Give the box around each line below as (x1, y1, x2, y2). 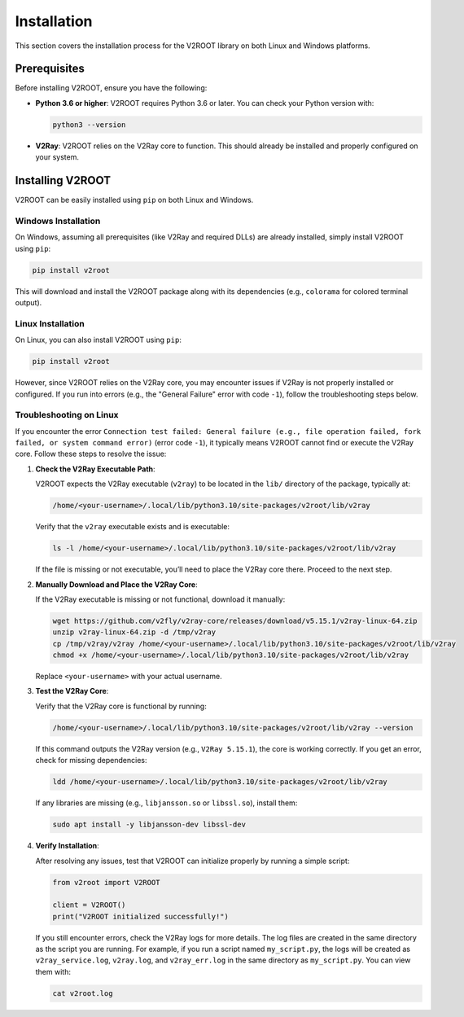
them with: (35, 967, 71, 976)
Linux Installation (15, 318, 85, 329)
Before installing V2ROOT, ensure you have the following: (15, 83, 208, 93)
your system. (35, 152, 80, 162)
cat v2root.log (52, 989, 113, 997)
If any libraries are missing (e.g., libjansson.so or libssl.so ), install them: (35, 798, 298, 808)
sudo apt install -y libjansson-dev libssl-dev (52, 820, 246, 830)
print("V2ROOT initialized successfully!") (52, 912, 230, 921)
